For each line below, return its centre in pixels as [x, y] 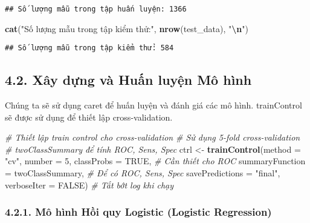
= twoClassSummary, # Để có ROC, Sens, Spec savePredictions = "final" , [143, 173]
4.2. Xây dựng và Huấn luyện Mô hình [128, 80]
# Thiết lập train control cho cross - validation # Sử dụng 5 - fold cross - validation [153, 137]
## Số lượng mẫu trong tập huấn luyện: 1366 [96, 9]
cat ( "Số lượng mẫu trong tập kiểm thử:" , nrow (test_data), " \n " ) [127, 28]
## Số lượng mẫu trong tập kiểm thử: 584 [89, 48]
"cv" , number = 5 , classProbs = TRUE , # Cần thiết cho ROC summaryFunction [155, 161]
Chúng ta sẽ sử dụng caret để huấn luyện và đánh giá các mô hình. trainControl [153, 105]
